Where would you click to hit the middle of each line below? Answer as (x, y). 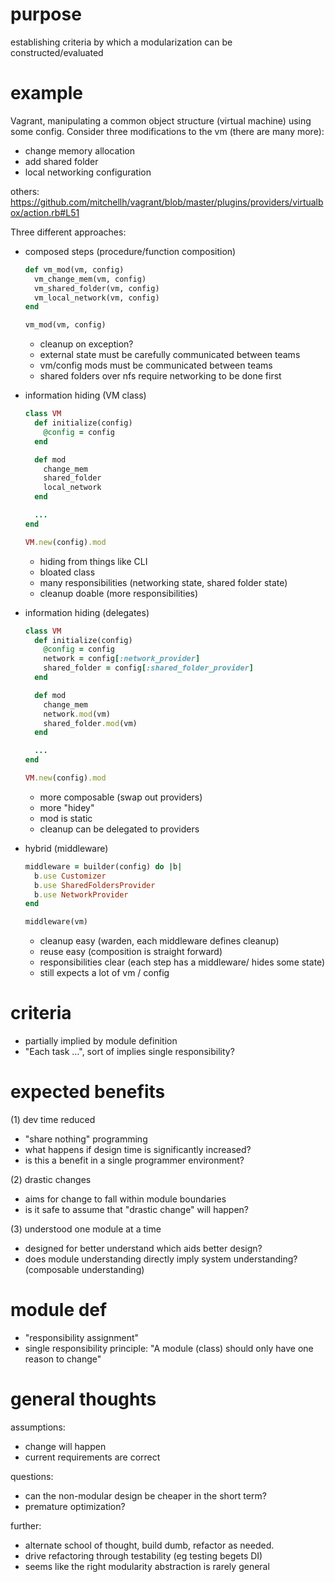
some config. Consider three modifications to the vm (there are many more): (167, 131)
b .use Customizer (70, 876)
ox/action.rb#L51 (45, 212)
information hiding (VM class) (85, 395)
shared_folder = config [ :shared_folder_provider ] (148, 668)
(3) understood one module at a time (86, 1229)
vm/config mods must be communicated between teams (156, 365)
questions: (32, 1476)
